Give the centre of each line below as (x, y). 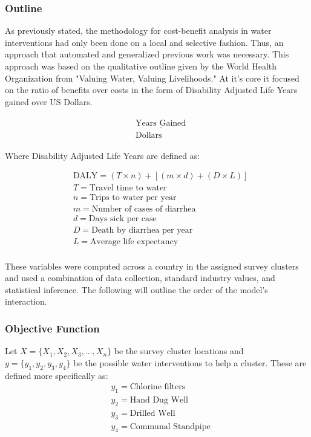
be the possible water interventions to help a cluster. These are (190, 362)
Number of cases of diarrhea (144, 209)
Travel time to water (128, 188)
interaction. (26, 301)
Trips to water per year (133, 198)
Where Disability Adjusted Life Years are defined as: (103, 155)
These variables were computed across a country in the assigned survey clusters (152, 266)
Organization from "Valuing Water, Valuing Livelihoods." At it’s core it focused (152, 78)
